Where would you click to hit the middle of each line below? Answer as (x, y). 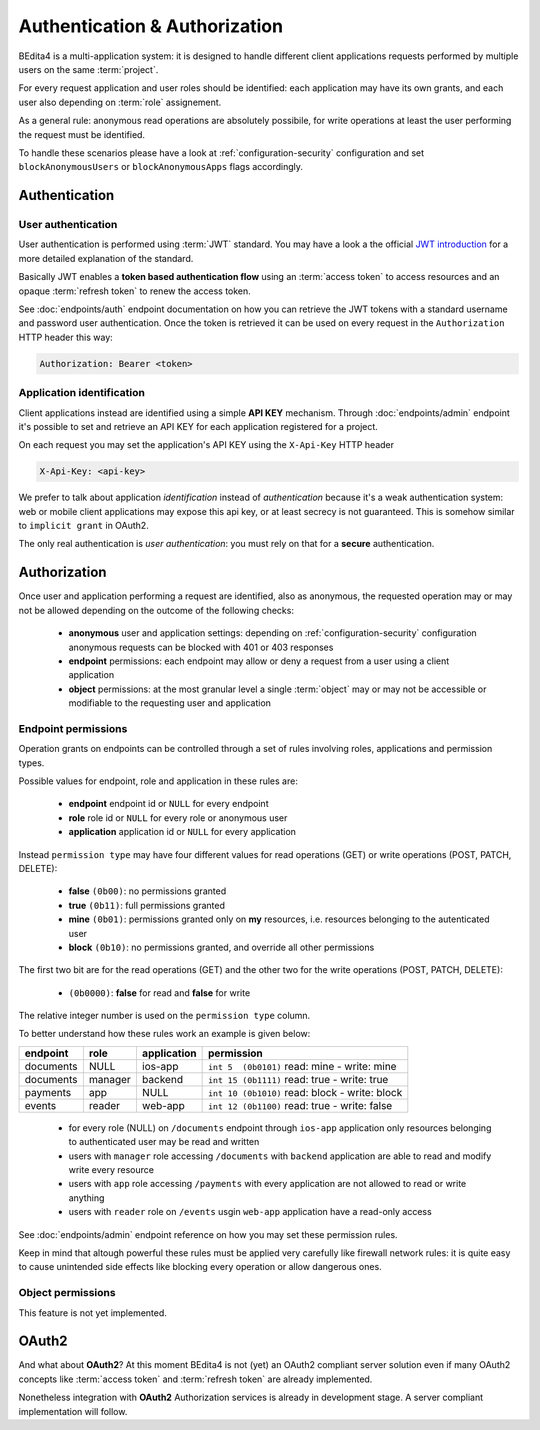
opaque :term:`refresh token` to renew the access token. (135, 291)
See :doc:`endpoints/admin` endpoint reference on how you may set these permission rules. (208, 1234)
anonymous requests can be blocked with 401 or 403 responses (201, 647)
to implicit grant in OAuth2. (83, 526)
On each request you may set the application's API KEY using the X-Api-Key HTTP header (206, 445)
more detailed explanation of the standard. (106, 258)
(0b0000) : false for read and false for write (159, 992)
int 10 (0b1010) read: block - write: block (305, 1092)
